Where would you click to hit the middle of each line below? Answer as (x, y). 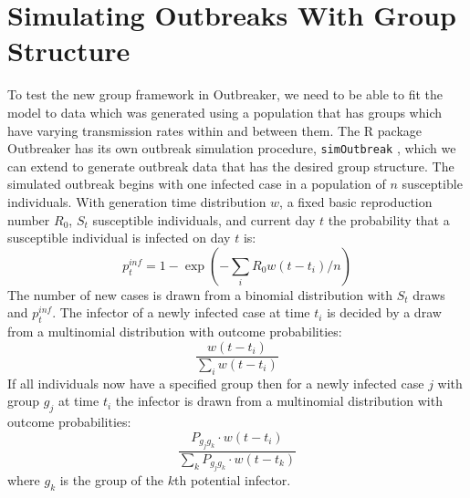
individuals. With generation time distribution (137, 201)
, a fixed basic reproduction (356, 201)
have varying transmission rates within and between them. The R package (215, 130)
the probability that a (389, 219)
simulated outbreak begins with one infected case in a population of (197, 184)
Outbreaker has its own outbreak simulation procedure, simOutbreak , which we (232, 148)
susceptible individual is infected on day (119, 238)
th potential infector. (232, 480)
